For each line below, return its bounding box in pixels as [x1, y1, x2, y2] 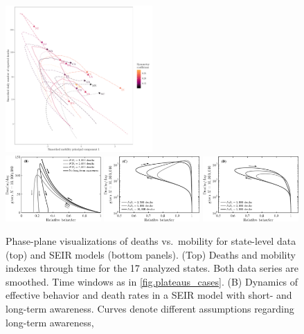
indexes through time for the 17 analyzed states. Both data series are [6, 261, 299, 275]
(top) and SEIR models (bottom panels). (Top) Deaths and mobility [6, 247, 296, 261]
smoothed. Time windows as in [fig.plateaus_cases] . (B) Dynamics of [6, 274, 298, 288]
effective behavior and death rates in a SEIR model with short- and [6, 288, 292, 302]
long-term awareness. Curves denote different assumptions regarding [6, 301, 294, 315]
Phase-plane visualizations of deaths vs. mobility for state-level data [6, 233, 296, 248]
